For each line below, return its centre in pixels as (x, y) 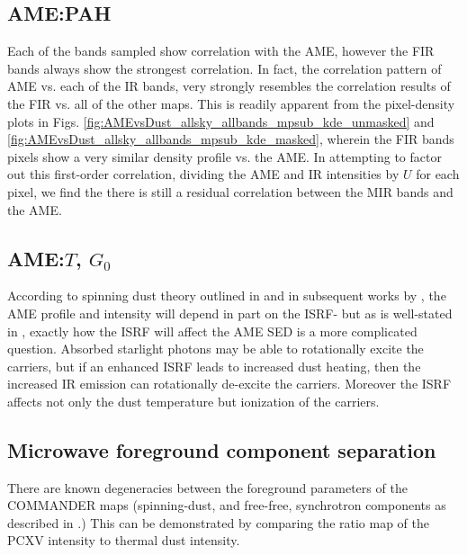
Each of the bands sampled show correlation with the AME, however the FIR (221, 51)
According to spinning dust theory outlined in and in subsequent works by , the (227, 295)
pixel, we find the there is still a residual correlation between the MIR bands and (230, 191)
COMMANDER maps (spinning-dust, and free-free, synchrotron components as (227, 505)
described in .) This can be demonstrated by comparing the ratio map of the (219, 522)
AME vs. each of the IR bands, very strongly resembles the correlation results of (229, 86)
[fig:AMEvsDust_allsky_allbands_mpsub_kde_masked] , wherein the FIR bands (231, 139)
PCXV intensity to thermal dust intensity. (124, 540)
